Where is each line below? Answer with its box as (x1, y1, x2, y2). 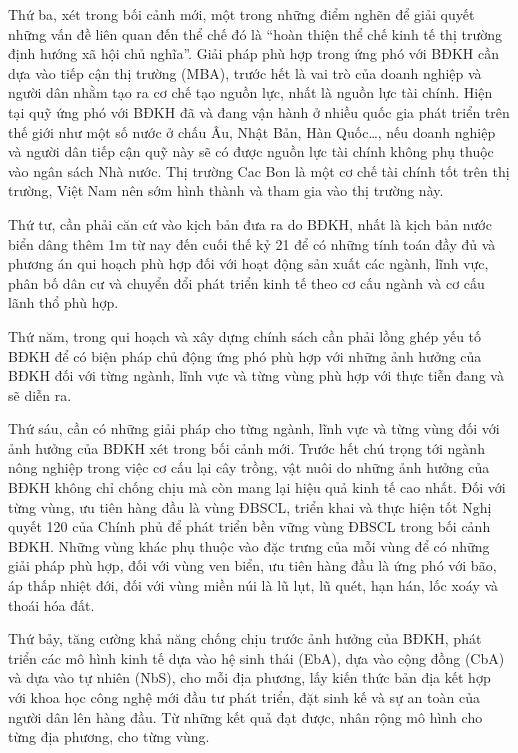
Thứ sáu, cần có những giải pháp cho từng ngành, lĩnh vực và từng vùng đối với (8, 418, 500, 439)
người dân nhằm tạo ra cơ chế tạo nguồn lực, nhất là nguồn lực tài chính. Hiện (8, 82, 493, 103)
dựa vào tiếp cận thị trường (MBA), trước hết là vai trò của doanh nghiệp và (8, 62, 482, 83)
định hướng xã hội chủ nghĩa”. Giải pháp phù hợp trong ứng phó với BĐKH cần (8, 43, 500, 64)
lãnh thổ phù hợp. (8, 292, 119, 313)
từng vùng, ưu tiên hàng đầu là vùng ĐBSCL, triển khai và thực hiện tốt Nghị (8, 496, 492, 517)
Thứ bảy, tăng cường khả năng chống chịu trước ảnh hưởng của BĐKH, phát (8, 628, 482, 649)
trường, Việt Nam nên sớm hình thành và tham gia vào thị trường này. (8, 180, 444, 201)
